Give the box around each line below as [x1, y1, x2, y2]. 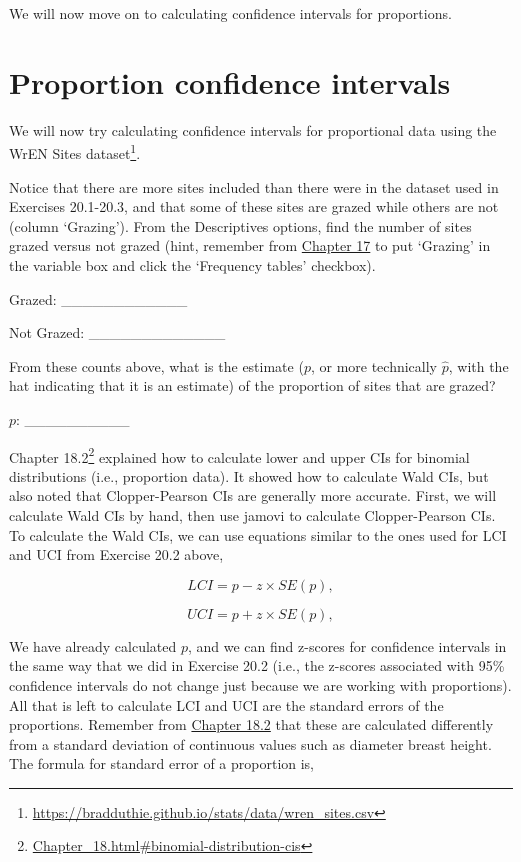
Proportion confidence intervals [9, 61, 451, 102]
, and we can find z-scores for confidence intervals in [187, 635, 507, 656]
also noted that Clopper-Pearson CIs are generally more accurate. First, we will [9, 485, 497, 506]
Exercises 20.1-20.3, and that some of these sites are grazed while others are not [9, 196, 499, 217]
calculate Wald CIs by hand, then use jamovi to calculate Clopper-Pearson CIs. [9, 504, 496, 525]
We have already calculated [9, 635, 177, 656]
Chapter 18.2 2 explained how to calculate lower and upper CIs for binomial [9, 443, 470, 467]
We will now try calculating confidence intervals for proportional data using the [9, 119, 497, 140]
